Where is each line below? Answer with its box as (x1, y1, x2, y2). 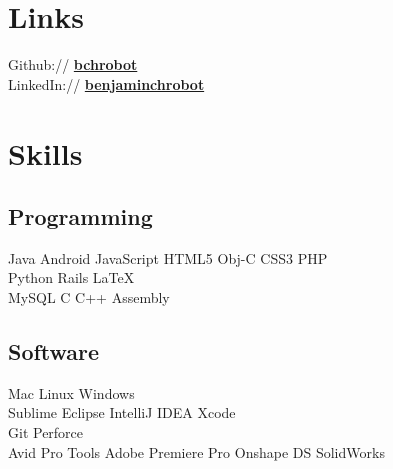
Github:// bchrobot (8, 54, 138, 75)
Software (8, 336, 100, 367)
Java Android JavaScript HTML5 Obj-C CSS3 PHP (8, 247, 328, 268)
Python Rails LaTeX (8, 267, 135, 288)
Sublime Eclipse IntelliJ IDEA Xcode (8, 402, 236, 423)
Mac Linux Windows (8, 382, 135, 403)
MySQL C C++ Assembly (8, 287, 170, 308)
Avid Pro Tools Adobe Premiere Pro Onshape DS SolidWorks (8, 441, 385, 462)
